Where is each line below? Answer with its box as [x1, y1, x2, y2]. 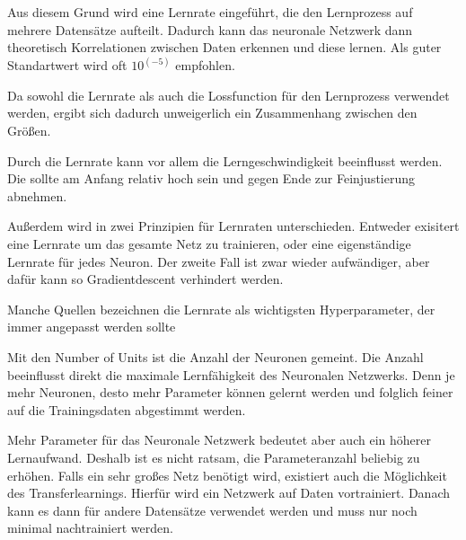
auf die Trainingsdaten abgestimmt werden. [7, 400, 246, 419]
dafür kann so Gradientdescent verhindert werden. [7, 270, 284, 288]
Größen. [7, 121, 51, 139]
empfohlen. [175, 56, 235, 75]
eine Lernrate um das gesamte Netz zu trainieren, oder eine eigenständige [7, 234, 411, 252]
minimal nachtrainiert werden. [7, 518, 173, 537]
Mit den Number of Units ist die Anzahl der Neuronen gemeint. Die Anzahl [7, 347, 424, 366]
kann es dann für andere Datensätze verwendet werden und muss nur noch [7, 500, 418, 519]
